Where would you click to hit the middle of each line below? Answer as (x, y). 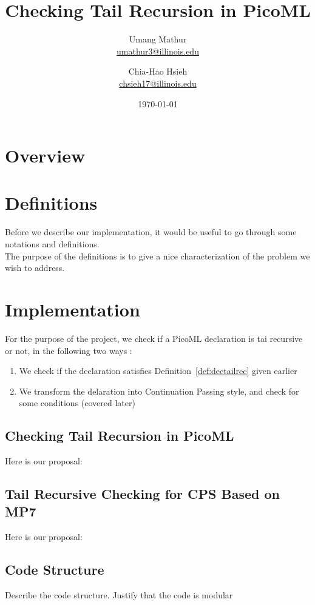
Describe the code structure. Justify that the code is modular (119, 595)
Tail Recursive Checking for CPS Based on (142, 494)
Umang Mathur (158, 39)
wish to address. (35, 268)
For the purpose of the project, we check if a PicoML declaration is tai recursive (154, 338)
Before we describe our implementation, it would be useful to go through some (151, 232)
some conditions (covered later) (77, 403)
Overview (45, 155)
